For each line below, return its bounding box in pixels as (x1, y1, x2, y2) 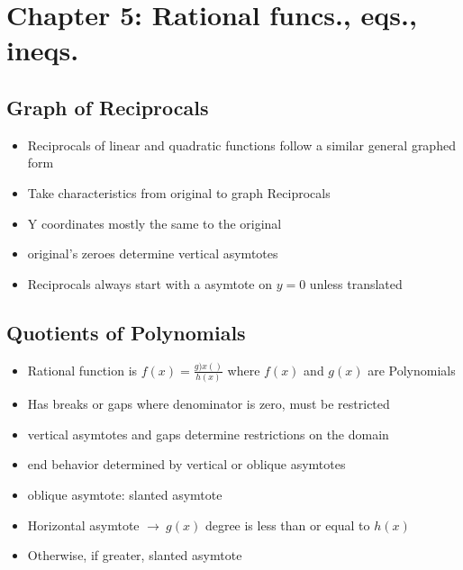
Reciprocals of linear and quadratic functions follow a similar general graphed (27, 135, 456, 154)
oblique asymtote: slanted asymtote (27, 485, 222, 503)
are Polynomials (368, 360, 456, 379)
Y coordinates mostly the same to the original (27, 213, 282, 232)
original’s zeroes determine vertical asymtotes (27, 244, 278, 263)
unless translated (309, 274, 403, 293)
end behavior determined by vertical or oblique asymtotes (27, 455, 346, 474)
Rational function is (27, 360, 138, 379)
